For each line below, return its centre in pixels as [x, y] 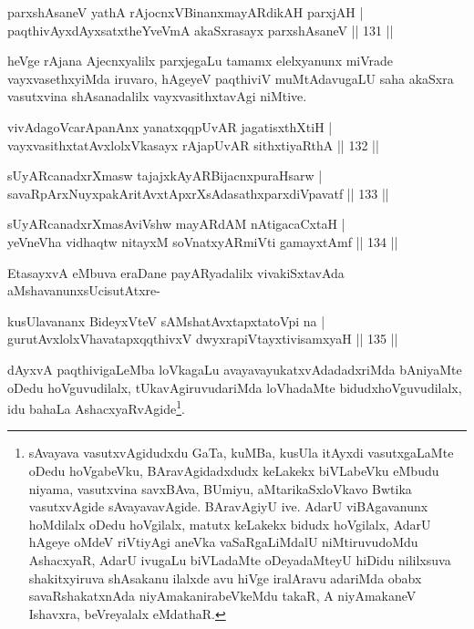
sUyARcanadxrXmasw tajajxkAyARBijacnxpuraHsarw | [165, 175]
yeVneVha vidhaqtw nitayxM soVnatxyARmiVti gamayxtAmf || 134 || [203, 241]
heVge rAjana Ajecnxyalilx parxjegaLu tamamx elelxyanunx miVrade [201, 61]
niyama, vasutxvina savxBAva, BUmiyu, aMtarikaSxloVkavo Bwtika [220, 488]
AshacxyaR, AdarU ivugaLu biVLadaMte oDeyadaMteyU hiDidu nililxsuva [240, 559]
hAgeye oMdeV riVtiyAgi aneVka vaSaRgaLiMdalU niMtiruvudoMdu [223, 542]
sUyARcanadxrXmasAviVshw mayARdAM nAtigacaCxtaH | [176, 224]
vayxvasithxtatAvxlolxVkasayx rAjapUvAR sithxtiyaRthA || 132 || [193, 144]
